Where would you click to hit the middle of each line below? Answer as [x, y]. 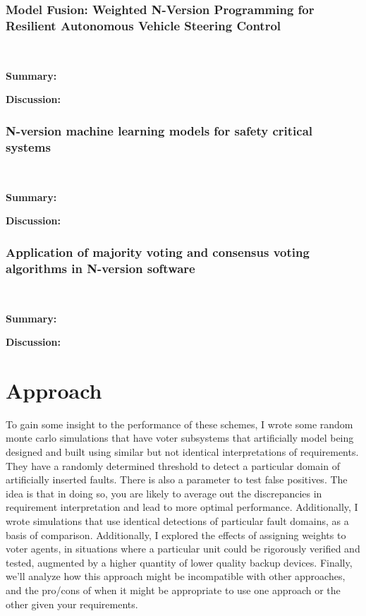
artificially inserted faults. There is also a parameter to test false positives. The [177, 479]
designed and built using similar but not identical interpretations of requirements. [182, 452]
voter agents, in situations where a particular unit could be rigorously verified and [183, 549]
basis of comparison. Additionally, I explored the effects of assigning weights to [176, 535]
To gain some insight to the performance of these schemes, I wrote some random [179, 424]
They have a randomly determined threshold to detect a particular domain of [173, 465]
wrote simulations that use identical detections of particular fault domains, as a [177, 521]
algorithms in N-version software [100, 268]
